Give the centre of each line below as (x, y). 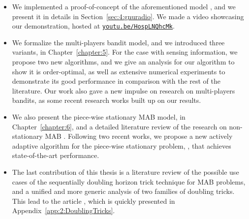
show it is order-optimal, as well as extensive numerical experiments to (119, 71)
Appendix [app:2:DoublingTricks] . (63, 210)
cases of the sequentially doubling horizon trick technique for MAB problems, (129, 181)
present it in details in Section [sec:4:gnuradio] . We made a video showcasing (128, 16)
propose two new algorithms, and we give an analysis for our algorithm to (123, 62)
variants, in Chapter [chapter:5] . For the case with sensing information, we (125, 52)
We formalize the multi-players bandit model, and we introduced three (118, 42)
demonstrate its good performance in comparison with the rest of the (116, 81)
